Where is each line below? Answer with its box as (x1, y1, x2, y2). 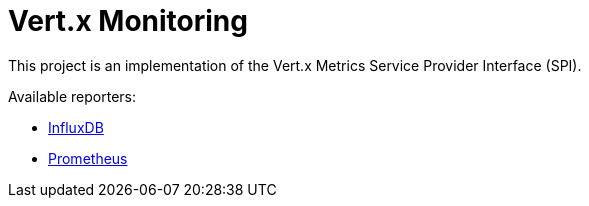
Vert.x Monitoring (8, 4, 248, 38)
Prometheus (48, 149, 128, 167)
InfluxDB (48, 118, 104, 136)
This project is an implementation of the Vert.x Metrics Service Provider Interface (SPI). (8, 56, 582, 74)
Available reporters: (8, 87, 137, 105)
